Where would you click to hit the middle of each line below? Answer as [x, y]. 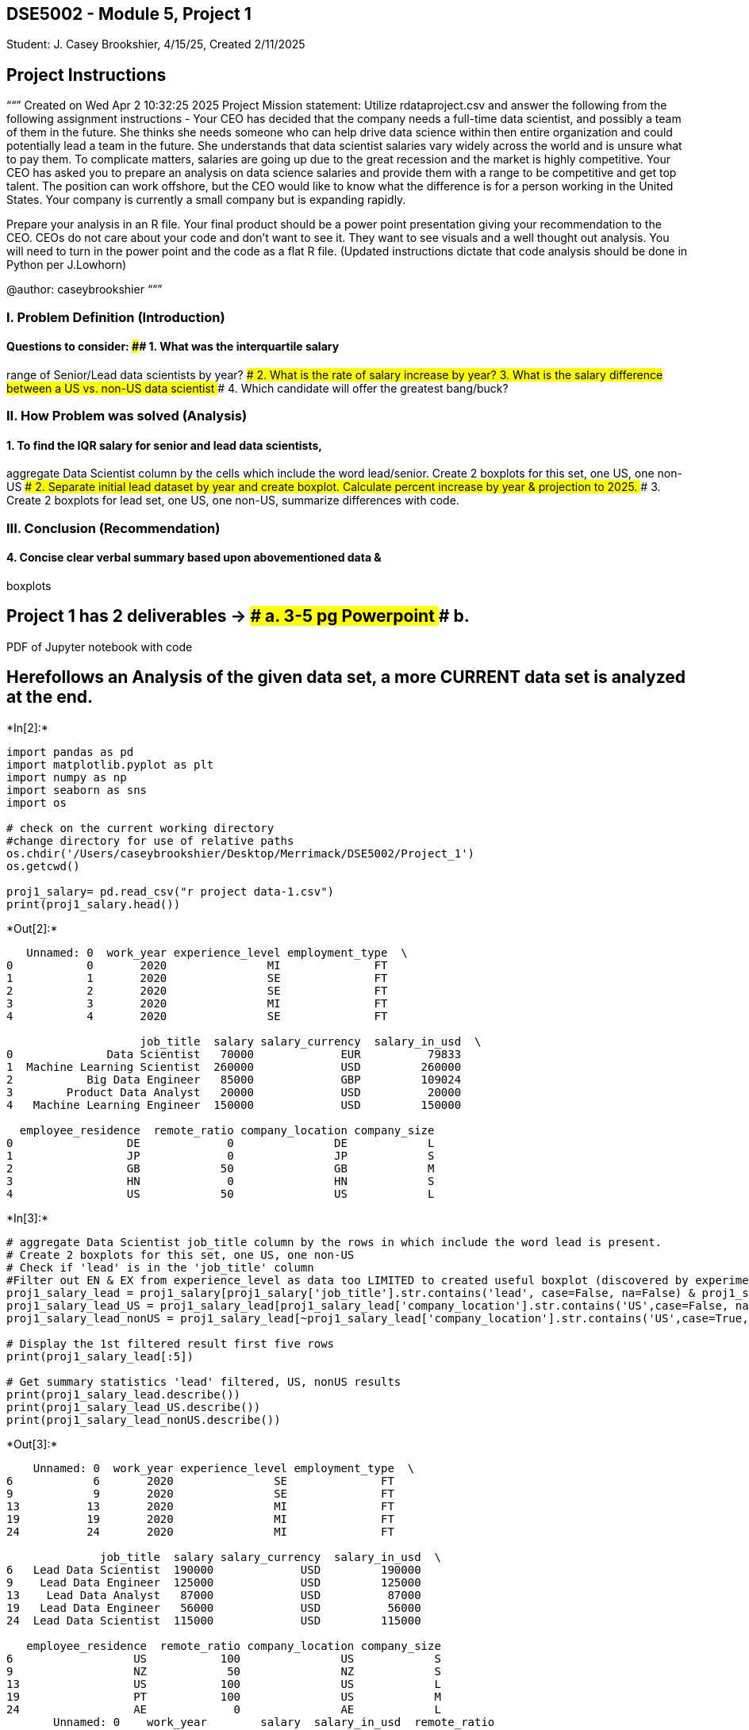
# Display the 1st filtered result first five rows [171, 1343]
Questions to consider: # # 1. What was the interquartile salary [173, 347]
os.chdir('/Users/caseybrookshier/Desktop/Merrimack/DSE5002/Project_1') [241, 853]
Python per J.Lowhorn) [67, 265]
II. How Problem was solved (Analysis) [127, 416]
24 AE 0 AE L [224, 1709]
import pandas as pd [70, 752]
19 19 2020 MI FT [200, 1519]
